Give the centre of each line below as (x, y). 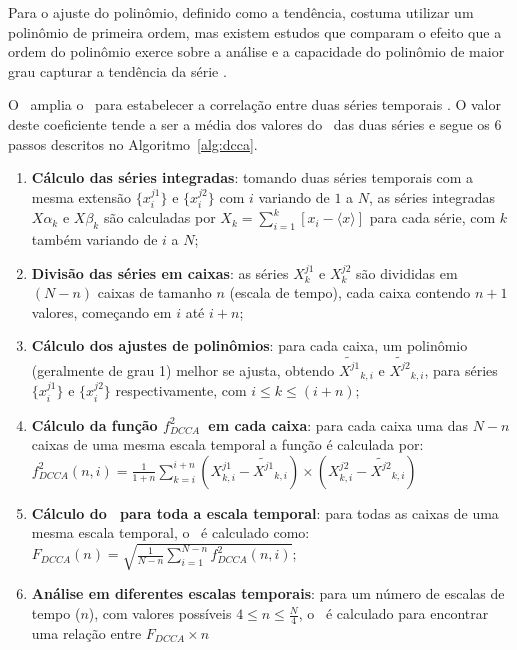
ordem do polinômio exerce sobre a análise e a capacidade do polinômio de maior (256, 51)
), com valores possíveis (160, 613)
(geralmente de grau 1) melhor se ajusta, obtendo (183, 369)
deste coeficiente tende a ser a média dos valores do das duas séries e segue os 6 (255, 123)
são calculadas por (159, 217)
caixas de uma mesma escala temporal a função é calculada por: (227, 444)
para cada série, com (432, 217)
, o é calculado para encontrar (393, 613)
